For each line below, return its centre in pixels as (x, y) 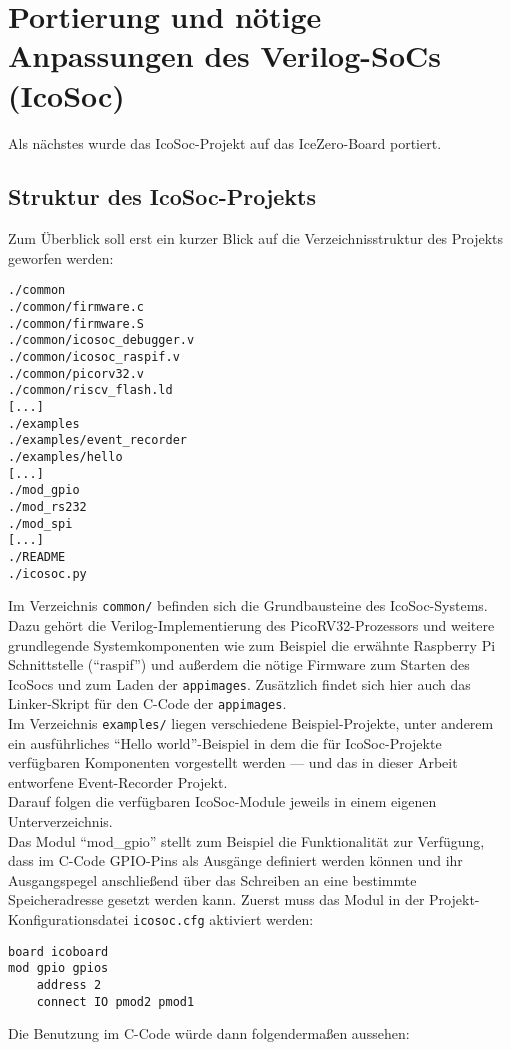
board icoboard (58, 951)
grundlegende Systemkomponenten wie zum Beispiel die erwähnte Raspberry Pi (252, 644)
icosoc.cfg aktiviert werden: (223, 919)
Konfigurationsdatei (68, 919)
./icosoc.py (47, 573)
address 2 (69, 985)
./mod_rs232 (47, 507)
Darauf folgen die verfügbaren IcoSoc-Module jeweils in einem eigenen (222, 801)
